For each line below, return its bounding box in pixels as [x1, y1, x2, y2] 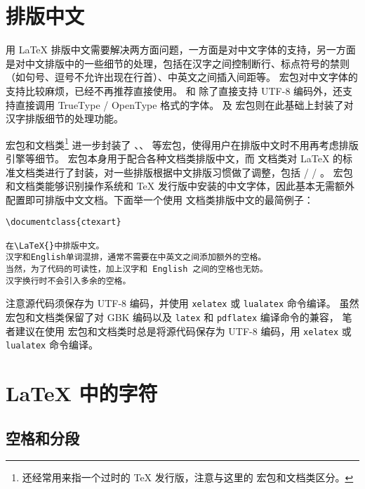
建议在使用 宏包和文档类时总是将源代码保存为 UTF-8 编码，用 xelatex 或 [15, 323, 352, 338]
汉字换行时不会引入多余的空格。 [6, 275, 131, 286]
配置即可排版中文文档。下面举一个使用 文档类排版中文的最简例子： [6, 192, 314, 207]
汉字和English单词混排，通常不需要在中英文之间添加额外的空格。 [6, 252, 267, 263]
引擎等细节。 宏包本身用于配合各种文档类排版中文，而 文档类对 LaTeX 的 [6, 150, 343, 165]
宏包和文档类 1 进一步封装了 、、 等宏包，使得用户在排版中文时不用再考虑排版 [6, 135, 359, 152]
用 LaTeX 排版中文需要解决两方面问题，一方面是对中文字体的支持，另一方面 [6, 42, 356, 57]
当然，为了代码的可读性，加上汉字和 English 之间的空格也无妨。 [6, 263, 268, 274]
